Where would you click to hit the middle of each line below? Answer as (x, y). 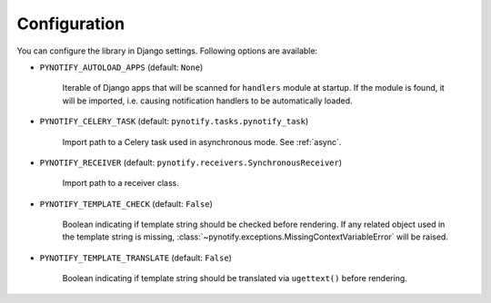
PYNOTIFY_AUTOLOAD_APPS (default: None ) (121, 67)
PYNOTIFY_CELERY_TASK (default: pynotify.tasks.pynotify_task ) (174, 122)
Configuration (71, 24)
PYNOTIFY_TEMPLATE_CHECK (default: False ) (126, 203)
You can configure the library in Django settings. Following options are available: (167, 51)
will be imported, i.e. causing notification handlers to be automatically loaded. (208, 101)
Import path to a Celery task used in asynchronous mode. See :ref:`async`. (202, 142)
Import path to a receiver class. (120, 183)
